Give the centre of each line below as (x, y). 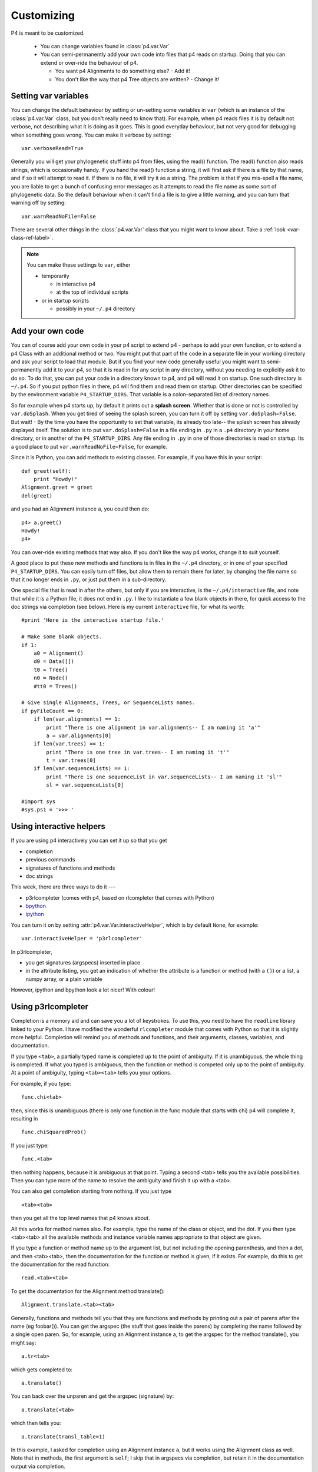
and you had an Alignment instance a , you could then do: (80, 509)
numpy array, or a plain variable (64, 979)
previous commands (50, 860)
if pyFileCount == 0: (52, 711)
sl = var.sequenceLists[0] (85, 785)
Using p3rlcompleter (49, 1007)
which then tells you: (36, 1423)
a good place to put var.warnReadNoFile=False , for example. (89, 446)
